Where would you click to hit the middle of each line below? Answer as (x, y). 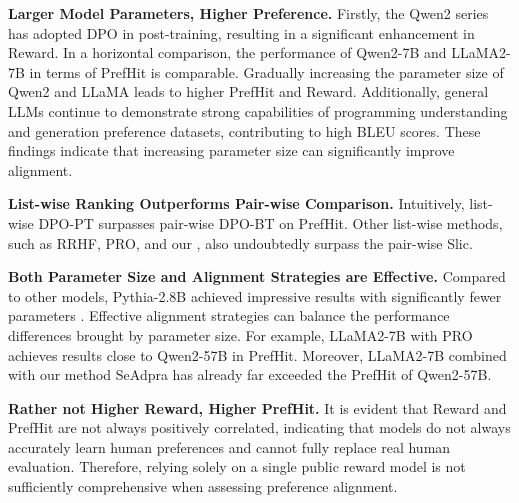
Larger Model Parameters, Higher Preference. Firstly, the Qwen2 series (248, 13)
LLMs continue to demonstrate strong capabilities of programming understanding (258, 110)
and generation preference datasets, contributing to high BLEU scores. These (244, 130)
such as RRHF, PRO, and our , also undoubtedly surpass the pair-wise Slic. (240, 242)
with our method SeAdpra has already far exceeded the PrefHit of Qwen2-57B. (250, 374)
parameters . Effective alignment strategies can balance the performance (229, 315)
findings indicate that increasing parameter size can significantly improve (231, 150)
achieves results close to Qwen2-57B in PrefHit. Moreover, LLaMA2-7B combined (257, 354)
